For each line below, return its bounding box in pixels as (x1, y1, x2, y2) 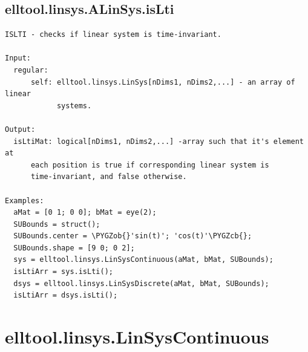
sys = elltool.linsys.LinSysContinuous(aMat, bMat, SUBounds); (13, 255, 274, 264)
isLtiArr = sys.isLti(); (13, 267, 113, 276)
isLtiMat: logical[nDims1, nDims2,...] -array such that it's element (13, 137, 304, 146)
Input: (5, 54, 31, 63)
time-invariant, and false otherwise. (30, 172, 187, 181)
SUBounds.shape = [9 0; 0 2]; (13, 243, 135, 252)
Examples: (5, 196, 44, 205)
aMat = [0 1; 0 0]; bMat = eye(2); (13, 208, 157, 217)
